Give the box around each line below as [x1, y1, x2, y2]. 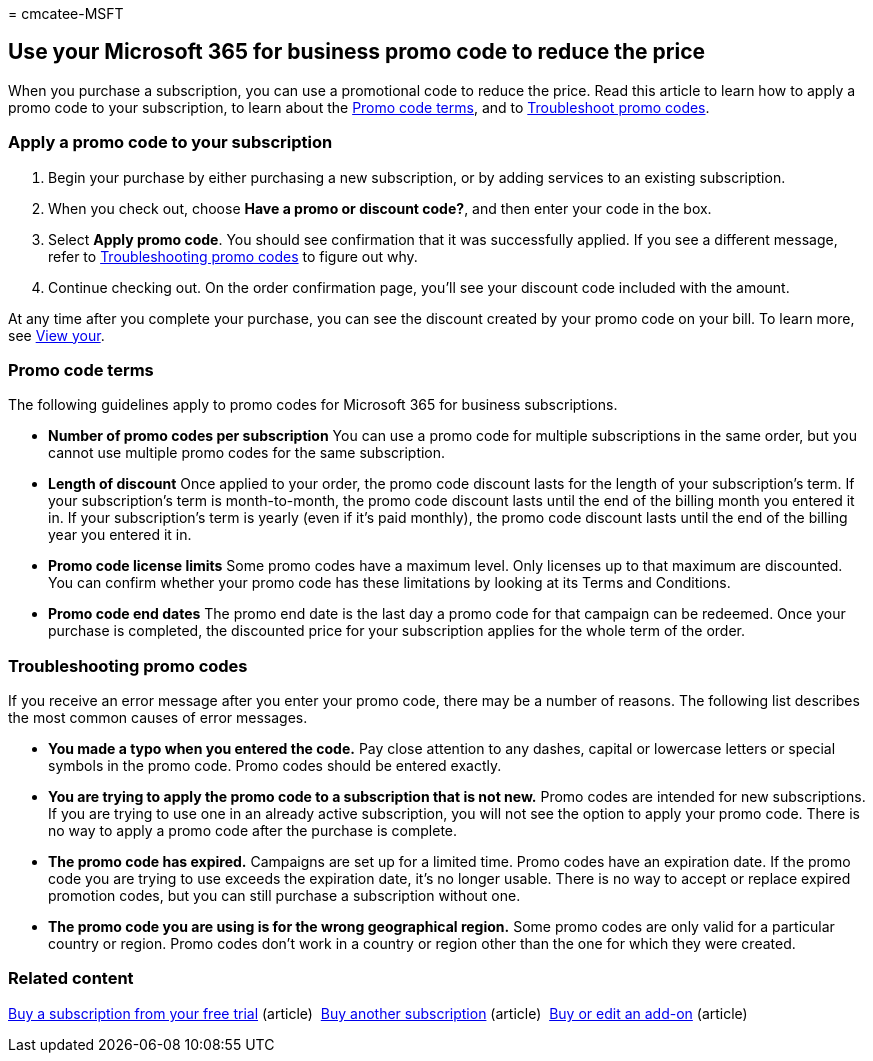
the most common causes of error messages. [8, 709, 308, 727]
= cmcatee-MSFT [8, 5, 124, 22]
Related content [8, 968, 134, 989]
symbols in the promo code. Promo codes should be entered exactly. [48, 757, 502, 775]
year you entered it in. [48, 526, 192, 544]
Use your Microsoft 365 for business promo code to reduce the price [8, 39, 705, 65]
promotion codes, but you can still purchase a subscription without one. [48, 887, 521, 905]
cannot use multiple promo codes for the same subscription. [48, 444, 446, 462]
